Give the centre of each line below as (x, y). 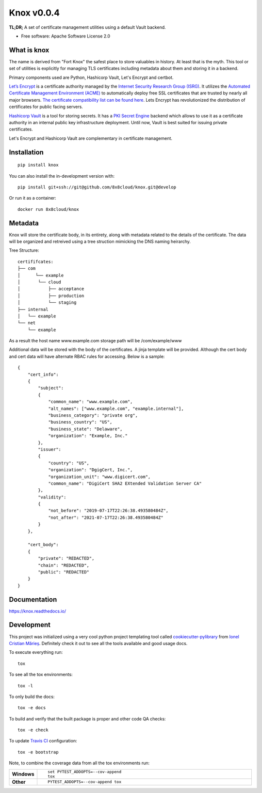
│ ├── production (51, 295)
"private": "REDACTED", (66, 558)
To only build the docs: (32, 697)
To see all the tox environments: (41, 675)
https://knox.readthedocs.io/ (38, 611)
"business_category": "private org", (93, 415)
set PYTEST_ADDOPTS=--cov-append (84, 772)
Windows (23, 774)
